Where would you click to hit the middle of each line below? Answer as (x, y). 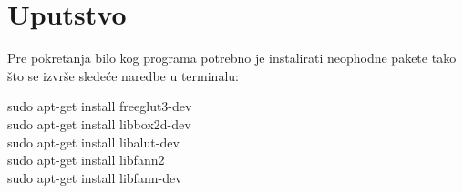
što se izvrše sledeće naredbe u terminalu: (123, 75)
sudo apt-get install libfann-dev (95, 177)
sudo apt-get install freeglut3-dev (100, 106)
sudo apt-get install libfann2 (86, 160)
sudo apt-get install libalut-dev (93, 142)
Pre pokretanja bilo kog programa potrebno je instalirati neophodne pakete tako (232, 58)
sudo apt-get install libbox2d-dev (99, 123)
